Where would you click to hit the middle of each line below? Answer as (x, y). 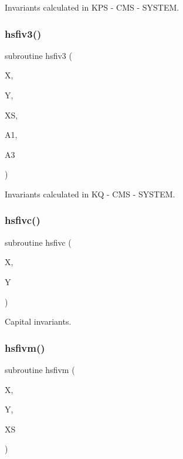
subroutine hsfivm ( (40, 369)
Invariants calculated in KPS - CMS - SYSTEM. (92, 7)
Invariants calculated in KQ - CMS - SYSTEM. (90, 194)
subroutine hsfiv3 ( (38, 55)
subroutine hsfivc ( (38, 242)
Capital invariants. (38, 321)
